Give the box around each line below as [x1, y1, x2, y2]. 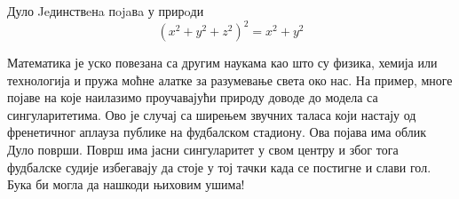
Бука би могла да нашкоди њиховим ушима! [7, 175, 245, 194]
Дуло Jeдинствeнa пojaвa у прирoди [7, 2, 204, 20]
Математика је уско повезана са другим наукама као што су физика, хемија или [7, 53, 438, 72]
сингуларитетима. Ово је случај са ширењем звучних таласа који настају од [7, 105, 416, 123]
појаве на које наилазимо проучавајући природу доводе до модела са [7, 88, 378, 107]
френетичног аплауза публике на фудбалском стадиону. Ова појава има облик [7, 123, 427, 141]
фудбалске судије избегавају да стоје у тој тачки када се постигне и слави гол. [7, 157, 431, 176]
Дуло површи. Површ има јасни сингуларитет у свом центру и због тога [7, 140, 399, 159]
